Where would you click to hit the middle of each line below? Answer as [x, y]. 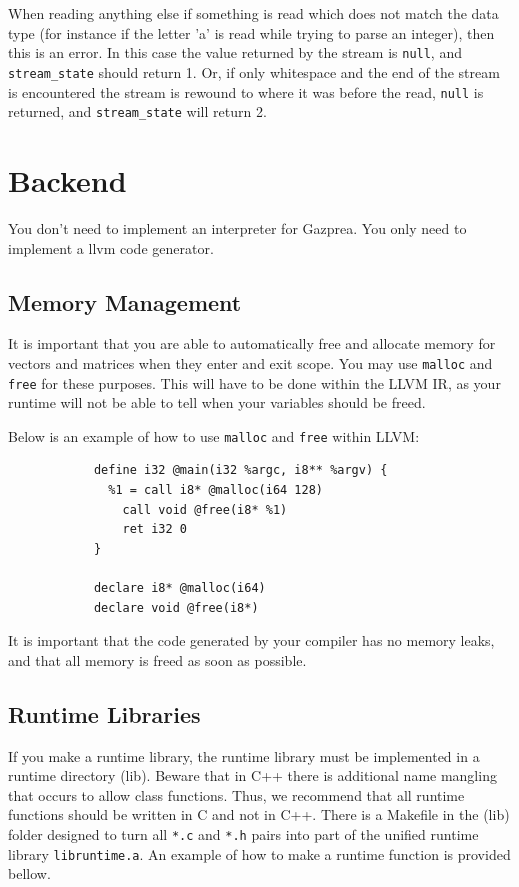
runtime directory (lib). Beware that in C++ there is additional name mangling [252, 775]
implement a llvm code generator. [111, 247]
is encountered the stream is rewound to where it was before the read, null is [246, 91]
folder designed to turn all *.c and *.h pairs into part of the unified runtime [243, 834]
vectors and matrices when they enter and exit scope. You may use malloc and [250, 362]
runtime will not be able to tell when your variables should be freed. [217, 402]
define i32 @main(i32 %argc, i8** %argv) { [240, 470]
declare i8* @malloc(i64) [179, 588]
